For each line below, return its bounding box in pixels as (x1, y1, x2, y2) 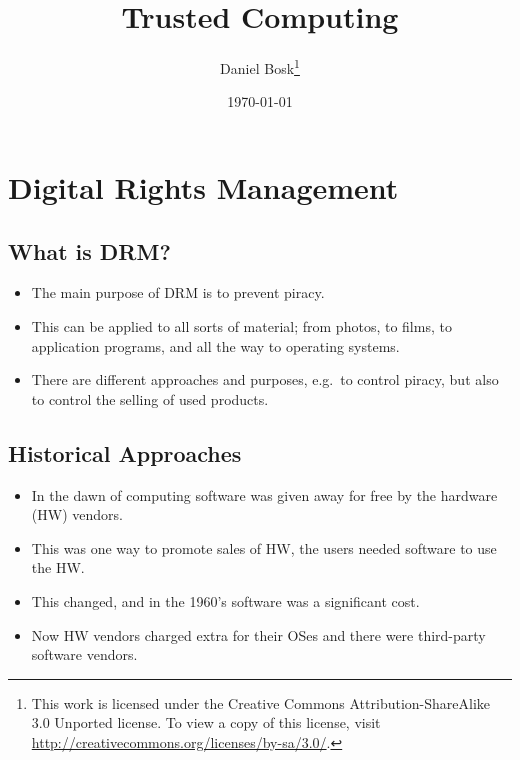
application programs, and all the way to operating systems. (31, 335, 400, 356)
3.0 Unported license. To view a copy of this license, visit (31, 712, 381, 733)
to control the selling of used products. (31, 388, 269, 409)
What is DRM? (8, 235, 171, 266)
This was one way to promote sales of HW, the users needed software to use (31, 537, 497, 558)
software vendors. (31, 644, 138, 665)
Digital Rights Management (8, 166, 399, 207)
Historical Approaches (8, 437, 242, 468)
